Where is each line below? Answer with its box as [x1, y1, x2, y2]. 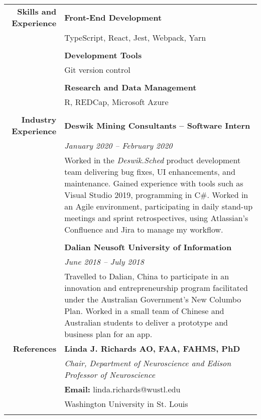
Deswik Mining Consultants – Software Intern [64, 119, 250, 131]
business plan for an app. [64, 328, 153, 340]
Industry [21, 114, 57, 125]
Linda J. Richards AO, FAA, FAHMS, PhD [64, 343, 240, 354]
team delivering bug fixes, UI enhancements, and [64, 166, 235, 177]
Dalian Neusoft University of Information [64, 241, 232, 253]
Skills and [17, 6, 57, 17]
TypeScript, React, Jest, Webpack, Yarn [64, 32, 206, 43]
